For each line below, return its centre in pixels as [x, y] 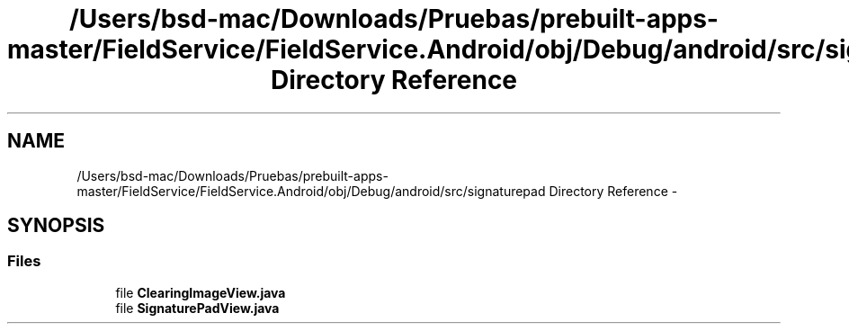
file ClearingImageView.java [201, 292]
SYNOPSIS [56, 226]
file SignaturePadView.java [197, 308]
